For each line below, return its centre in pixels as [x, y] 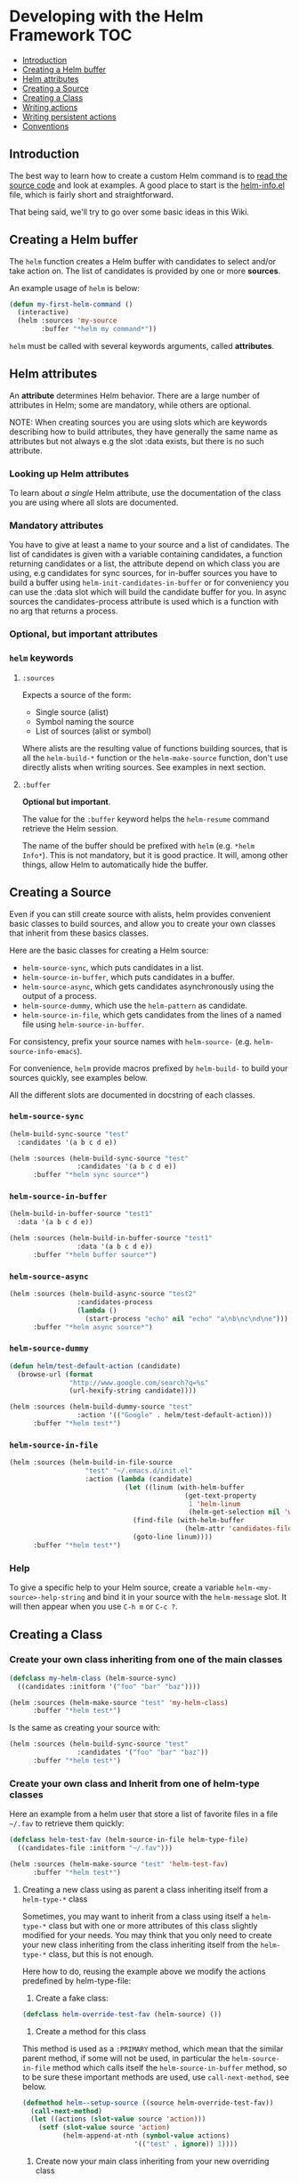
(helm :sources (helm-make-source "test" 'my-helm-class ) [119, 1702]
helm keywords [41, 658]
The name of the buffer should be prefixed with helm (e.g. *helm [138, 845]
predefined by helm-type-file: [77, 1980]
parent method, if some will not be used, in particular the [126, 2057]
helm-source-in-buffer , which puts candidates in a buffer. [128, 977]
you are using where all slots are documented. [94, 503]
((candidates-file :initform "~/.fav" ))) [95, 1848]
